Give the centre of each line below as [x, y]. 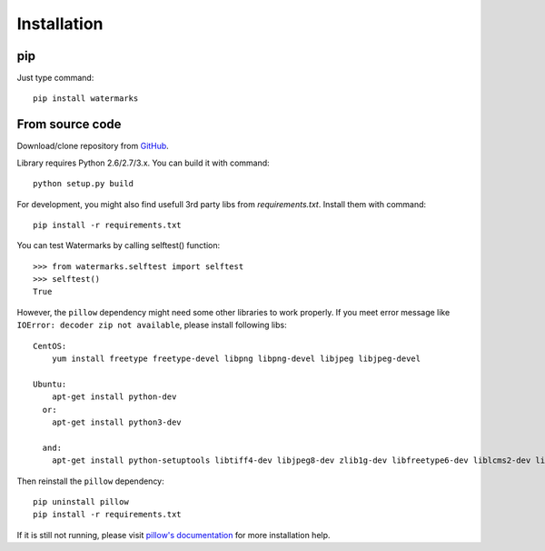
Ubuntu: [50, 384]
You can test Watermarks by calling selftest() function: [119, 245]
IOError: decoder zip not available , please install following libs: [152, 325]
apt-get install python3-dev [116, 422]
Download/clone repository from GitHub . [93, 146]
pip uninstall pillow [81, 501]
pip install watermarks [86, 99]
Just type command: [55, 78]
